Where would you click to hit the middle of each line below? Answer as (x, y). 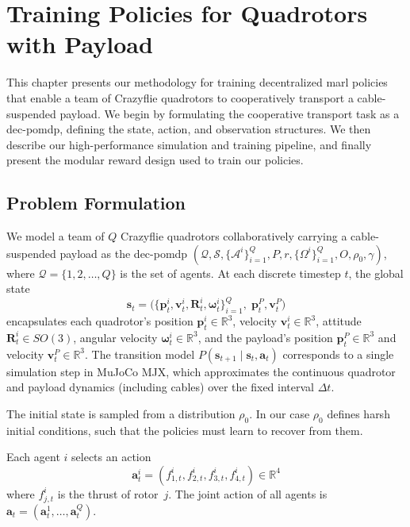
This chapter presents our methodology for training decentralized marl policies (197, 82)
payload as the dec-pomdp (124, 253)
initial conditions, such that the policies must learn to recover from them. (185, 430)
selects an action (111, 457)
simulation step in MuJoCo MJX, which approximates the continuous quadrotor (201, 371)
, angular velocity (115, 337)
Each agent (33, 457)
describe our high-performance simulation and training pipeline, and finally (189, 144)
